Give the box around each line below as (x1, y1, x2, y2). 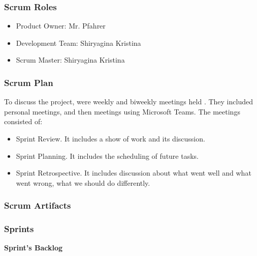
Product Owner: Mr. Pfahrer (16, 20, 106, 31)
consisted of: (4, 116, 43, 127)
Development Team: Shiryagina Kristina (16, 37, 141, 48)
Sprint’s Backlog (4, 242, 62, 253)
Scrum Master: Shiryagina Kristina (16, 54, 125, 65)
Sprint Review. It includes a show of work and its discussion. (16, 133, 205, 144)
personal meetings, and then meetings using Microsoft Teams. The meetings (4, 106, 240, 117)
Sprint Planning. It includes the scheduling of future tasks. (16, 150, 199, 161)
